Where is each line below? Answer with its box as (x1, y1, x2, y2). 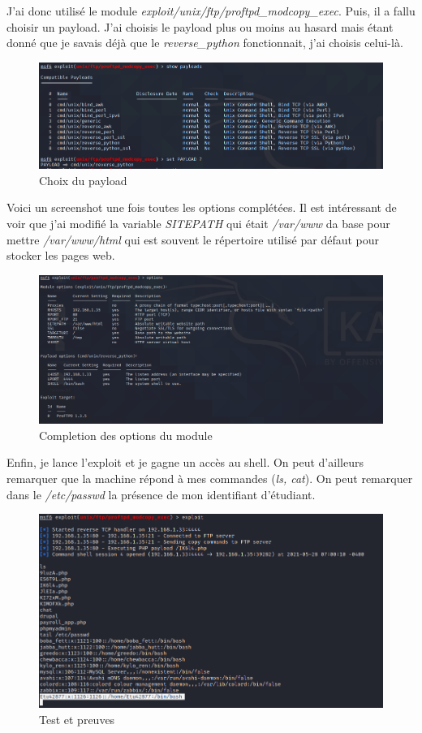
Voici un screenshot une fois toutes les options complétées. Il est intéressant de (6, 199, 397, 216)
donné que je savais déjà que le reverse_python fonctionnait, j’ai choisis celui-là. (6, 34, 403, 51)
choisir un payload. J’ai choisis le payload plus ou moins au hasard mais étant (6, 18, 394, 35)
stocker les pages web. (6, 247, 115, 264)
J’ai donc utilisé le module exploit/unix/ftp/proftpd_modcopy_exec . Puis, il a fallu (6, 2, 416, 19)
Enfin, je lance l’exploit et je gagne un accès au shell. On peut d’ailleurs (6, 454, 364, 471)
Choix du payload (39, 171, 127, 188)
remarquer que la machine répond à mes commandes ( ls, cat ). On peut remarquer (6, 469, 413, 486)
